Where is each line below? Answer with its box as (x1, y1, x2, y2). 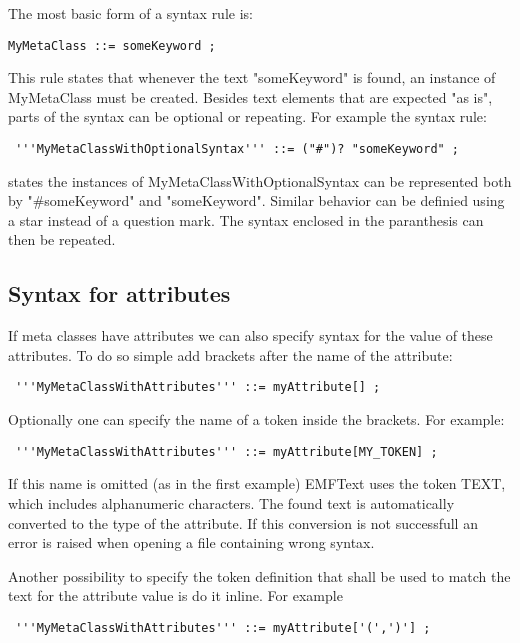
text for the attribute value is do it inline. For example (8, 585, 343, 606)
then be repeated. (8, 229, 116, 250)
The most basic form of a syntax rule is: (8, 3, 253, 23)
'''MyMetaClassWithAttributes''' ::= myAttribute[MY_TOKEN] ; (15, 444, 438, 459)
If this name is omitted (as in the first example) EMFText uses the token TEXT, (8, 473, 506, 494)
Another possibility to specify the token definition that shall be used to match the (8, 565, 511, 586)
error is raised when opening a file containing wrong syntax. (8, 532, 375, 553)
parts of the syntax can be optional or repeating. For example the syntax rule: (8, 106, 487, 127)
